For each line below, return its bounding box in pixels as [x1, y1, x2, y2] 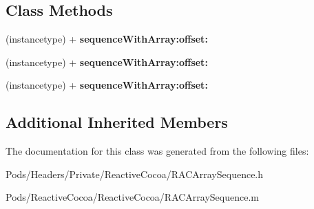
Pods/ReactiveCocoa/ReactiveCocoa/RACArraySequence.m [6, 190, 260, 204]
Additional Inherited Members [6, 111, 228, 133]
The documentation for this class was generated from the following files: [6, 144, 309, 158]
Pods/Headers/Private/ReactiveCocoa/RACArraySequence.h [6, 166, 264, 181]
